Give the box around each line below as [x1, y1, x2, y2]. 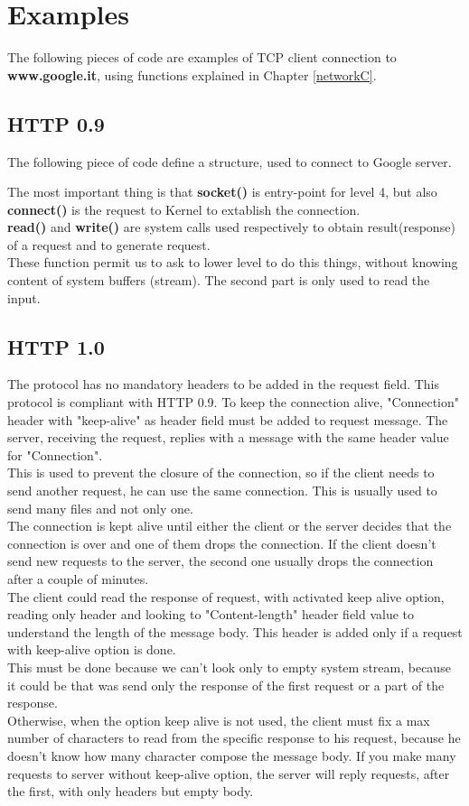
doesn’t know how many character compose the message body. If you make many [7, 746, 456, 764]
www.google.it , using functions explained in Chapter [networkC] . [7, 65, 377, 84]
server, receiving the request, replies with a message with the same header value [7, 428, 449, 447]
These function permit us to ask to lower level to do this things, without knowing [7, 253, 458, 272]
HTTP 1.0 [7, 332, 105, 360]
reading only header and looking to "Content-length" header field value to [7, 605, 415, 624]
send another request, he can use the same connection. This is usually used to [7, 481, 437, 500]
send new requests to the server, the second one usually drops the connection [7, 551, 434, 570]
